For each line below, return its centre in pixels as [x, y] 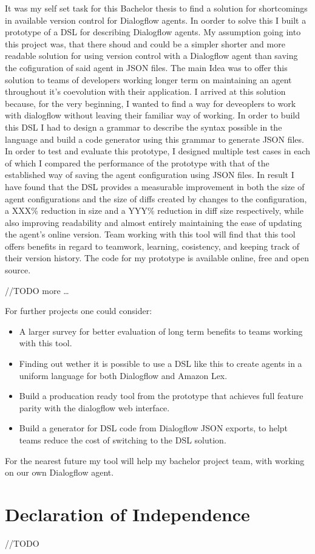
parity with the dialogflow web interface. [94, 407]
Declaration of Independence [127, 514]
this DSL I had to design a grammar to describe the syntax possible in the [144, 127]
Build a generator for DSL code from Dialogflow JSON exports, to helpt [154, 428]
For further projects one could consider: [79, 311]
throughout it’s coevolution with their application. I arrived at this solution [145, 91]
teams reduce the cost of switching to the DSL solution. [123, 440]
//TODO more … [37, 290]
